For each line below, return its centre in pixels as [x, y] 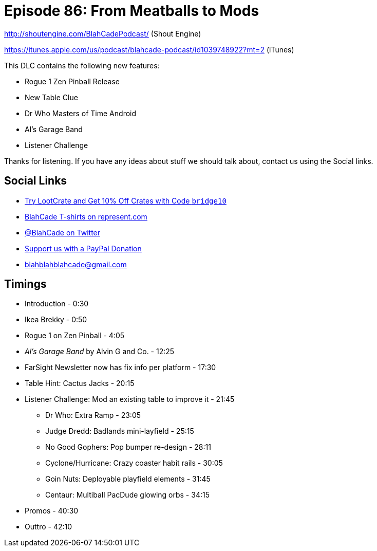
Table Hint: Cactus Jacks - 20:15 [80, 383]
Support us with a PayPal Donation [83, 248]
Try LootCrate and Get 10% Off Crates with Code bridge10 [126, 200]
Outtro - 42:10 [49, 527]
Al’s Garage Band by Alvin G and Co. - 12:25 [100, 352]
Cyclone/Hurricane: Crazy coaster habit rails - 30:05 [134, 463]
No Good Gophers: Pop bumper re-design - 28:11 [128, 447]
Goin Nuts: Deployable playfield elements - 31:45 [128, 479]
